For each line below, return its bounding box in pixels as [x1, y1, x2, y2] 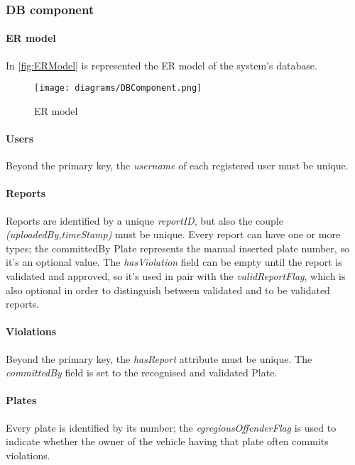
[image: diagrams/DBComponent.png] [34, 83, 202, 94]
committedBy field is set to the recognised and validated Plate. [6, 365, 278, 380]
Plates [6, 393, 37, 408]
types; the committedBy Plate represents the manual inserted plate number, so [6, 240, 349, 255]
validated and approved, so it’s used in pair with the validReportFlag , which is [6, 269, 346, 284]
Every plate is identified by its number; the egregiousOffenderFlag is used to [6, 420, 337, 435]
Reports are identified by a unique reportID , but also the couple [6, 213, 283, 228]
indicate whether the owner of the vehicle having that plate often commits [6, 434, 329, 449]
